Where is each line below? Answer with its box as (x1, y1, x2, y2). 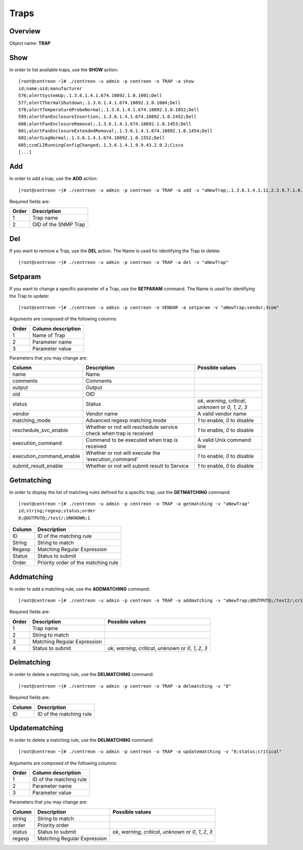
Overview (9, 27, 41, 35)
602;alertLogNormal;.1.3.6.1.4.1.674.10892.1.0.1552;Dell (18, 135, 165, 141)
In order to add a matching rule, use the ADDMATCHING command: (9, 586, 150, 592)
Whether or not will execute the (86, 450, 161, 457)
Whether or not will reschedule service (86, 424, 178, 431)
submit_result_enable (12, 463, 63, 470)
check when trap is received (86, 430, 154, 437)
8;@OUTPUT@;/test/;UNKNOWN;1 (18, 515, 90, 521)
